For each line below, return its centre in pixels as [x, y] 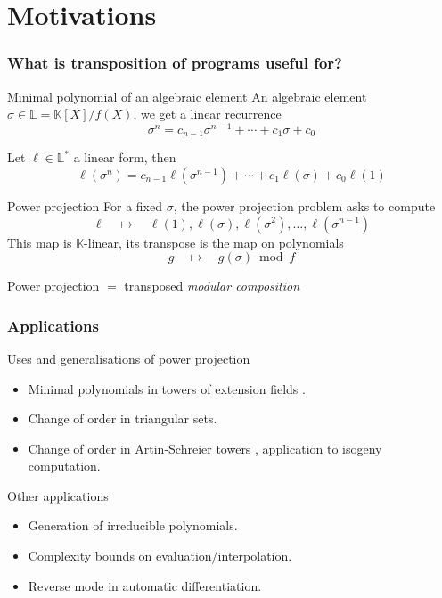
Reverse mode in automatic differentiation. [145, 585]
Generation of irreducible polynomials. [133, 525]
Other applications [58, 495]
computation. [64, 466]
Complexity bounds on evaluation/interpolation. [160, 556]
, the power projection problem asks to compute [304, 205]
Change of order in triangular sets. [123, 418]
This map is [40, 242]
